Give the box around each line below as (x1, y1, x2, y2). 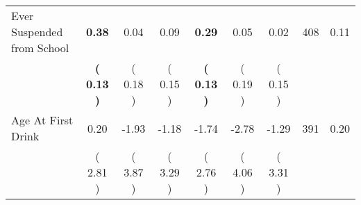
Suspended (11, 24, 63, 40)
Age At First (11, 112, 74, 128)
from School (11, 40, 69, 56)
